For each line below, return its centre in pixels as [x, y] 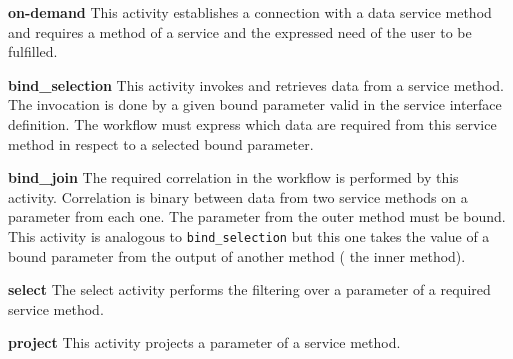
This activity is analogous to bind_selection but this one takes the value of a [249, 235]
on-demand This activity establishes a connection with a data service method [250, 12]
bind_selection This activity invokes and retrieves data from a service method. [256, 84]
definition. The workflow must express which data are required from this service [252, 123]
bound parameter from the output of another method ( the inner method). [237, 255]
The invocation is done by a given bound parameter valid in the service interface [255, 104]
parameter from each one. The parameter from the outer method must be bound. [257, 216]
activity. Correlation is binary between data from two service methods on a [238, 196]
